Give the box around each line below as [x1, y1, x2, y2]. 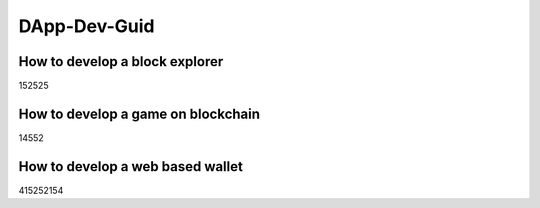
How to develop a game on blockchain [18, 105, 260, 122]
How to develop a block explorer [18, 53, 224, 70]
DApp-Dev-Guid [18, 15, 155, 37]
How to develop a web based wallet [18, 158, 244, 175]
